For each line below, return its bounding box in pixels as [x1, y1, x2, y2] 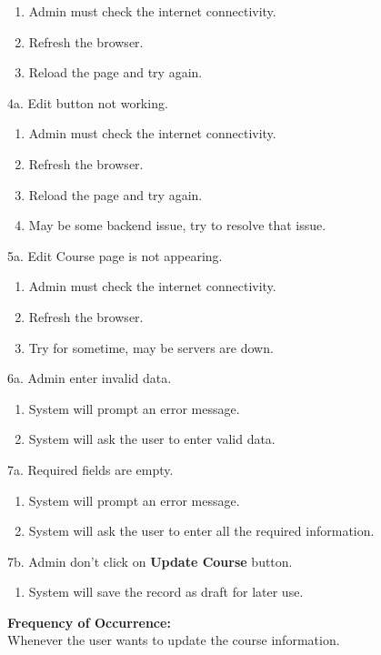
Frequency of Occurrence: [7, 612, 171, 631]
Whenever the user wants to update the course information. [7, 630, 340, 650]
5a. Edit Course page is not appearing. [7, 246, 223, 265]
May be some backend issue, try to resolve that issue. [28, 216, 326, 235]
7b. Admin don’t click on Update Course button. [7, 551, 293, 570]
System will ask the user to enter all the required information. [28, 521, 375, 540]
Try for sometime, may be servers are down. [28, 338, 274, 357]
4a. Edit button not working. [7, 93, 168, 112]
